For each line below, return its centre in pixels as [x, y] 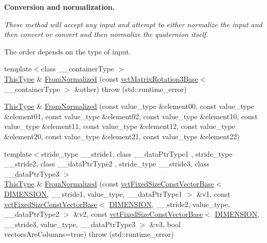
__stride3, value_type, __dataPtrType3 [70, 224]
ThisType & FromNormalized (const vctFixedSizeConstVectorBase [109, 184]
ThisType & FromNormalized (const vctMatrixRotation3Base [101, 78]
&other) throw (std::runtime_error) [130, 89]
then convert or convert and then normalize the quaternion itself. [106, 34]
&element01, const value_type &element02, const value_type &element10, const [131, 116]
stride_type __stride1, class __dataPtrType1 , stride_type [137, 153]
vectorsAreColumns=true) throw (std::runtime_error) [89, 234]
